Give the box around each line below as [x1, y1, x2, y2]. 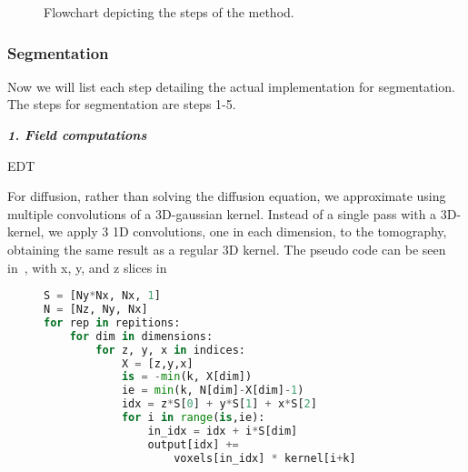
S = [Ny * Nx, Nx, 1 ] [44, 289, 161, 303]
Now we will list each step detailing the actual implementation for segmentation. [7, 76, 455, 95]
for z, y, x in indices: [95, 343, 245, 357]
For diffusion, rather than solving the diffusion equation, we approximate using [7, 186, 446, 206]
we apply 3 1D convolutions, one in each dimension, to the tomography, [48, 222, 447, 241]
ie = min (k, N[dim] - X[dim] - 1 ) [121, 384, 304, 397]
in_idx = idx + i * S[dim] [147, 424, 298, 437]
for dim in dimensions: [69, 329, 214, 343]
